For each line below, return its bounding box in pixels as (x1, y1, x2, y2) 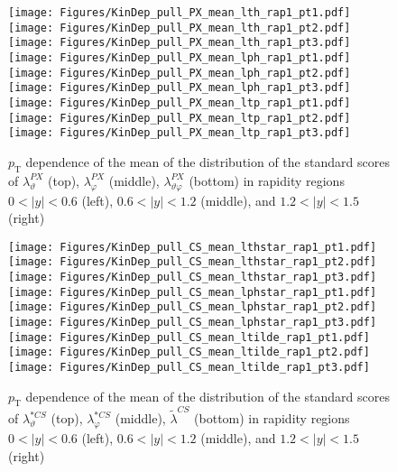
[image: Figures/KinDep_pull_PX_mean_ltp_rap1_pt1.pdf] (8, 96, 351, 109)
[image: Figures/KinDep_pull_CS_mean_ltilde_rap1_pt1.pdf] (8, 330, 370, 344)
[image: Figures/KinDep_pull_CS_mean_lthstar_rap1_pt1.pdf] (8, 240, 377, 254)
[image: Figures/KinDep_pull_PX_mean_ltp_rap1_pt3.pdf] (8, 126, 351, 140)
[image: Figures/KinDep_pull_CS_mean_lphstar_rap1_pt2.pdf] (8, 301, 377, 314)
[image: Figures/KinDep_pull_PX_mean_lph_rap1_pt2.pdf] (8, 66, 351, 79)
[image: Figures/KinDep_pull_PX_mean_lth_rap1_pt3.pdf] (8, 36, 351, 50)
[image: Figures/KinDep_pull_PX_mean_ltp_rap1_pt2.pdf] (8, 111, 351, 125)
